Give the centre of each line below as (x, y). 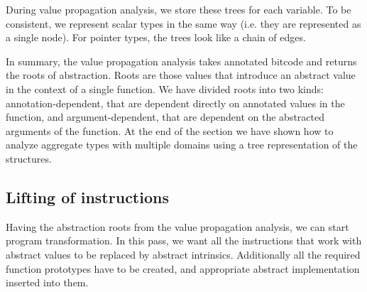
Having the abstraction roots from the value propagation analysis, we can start (177, 226)
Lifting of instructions (87, 196)
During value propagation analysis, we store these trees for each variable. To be (179, 9)
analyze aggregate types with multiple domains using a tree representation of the (182, 145)
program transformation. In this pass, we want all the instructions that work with (184, 240)
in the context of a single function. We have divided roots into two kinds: (165, 88)
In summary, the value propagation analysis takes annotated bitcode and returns (181, 61)
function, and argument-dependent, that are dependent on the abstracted (165, 117)
